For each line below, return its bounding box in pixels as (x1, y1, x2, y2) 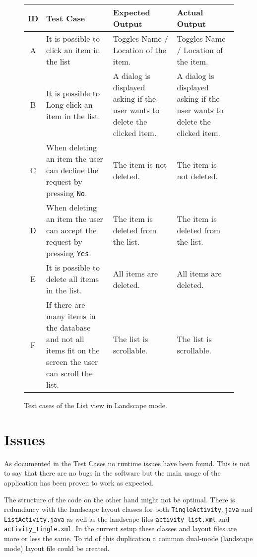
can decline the (46, 164, 98, 176)
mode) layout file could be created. (4, 543, 110, 553)
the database (46, 322, 91, 333)
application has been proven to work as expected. (4, 477, 154, 487)
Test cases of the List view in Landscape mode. (24, 400, 167, 410)
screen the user (46, 356, 98, 367)
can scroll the (46, 367, 93, 379)
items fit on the (46, 345, 100, 356)
